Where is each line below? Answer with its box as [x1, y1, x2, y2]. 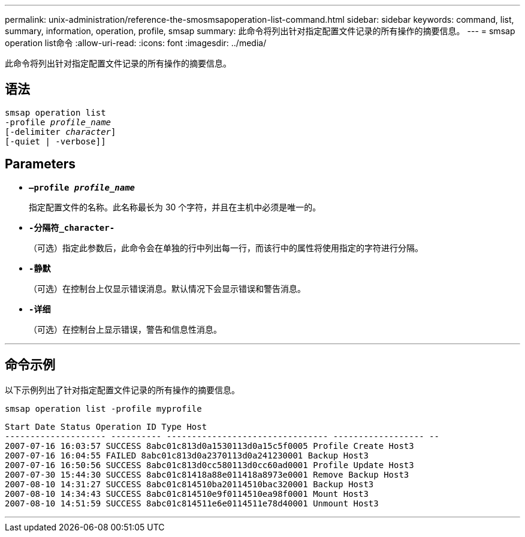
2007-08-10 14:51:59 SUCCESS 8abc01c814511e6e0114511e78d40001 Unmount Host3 [5, 498, 379, 508]
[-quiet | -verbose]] [5, 136, 106, 146]
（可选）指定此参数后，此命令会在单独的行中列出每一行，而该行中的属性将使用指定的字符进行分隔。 [29, 242, 423, 253]
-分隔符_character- [29, 222, 115, 233]
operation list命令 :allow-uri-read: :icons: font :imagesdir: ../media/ [5, 38, 267, 48]
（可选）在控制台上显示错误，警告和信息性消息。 [29, 324, 222, 334]
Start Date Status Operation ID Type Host [5, 421, 207, 432]
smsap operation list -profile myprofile [5, 403, 202, 414]
